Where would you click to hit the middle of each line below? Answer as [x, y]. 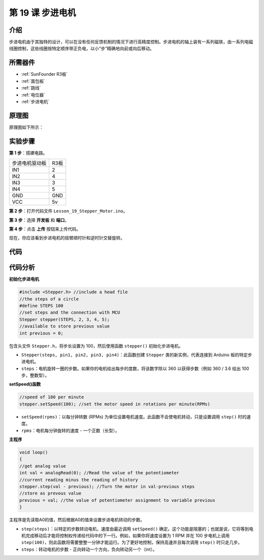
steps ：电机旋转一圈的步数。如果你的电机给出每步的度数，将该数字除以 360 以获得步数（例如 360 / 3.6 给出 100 [135, 368]
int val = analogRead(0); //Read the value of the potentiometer [99, 473]
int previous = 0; [41, 333]
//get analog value [43, 466]
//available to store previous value [65, 326]
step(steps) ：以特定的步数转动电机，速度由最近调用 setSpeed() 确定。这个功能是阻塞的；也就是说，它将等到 [135, 529]
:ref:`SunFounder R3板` [44, 74]
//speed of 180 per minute [52, 397]
